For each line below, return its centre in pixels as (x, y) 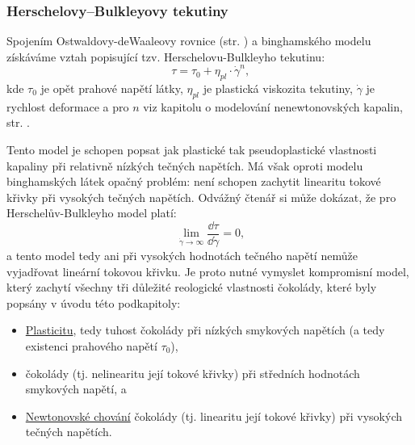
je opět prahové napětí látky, (112, 88)
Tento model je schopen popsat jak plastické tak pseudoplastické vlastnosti (192, 149)
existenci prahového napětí (91, 345)
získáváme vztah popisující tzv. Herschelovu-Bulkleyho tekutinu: (166, 56)
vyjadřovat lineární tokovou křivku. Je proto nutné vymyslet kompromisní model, (208, 271)
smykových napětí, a (76, 389)
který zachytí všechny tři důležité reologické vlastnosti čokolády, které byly (192, 287)
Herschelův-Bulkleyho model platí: (92, 213)
